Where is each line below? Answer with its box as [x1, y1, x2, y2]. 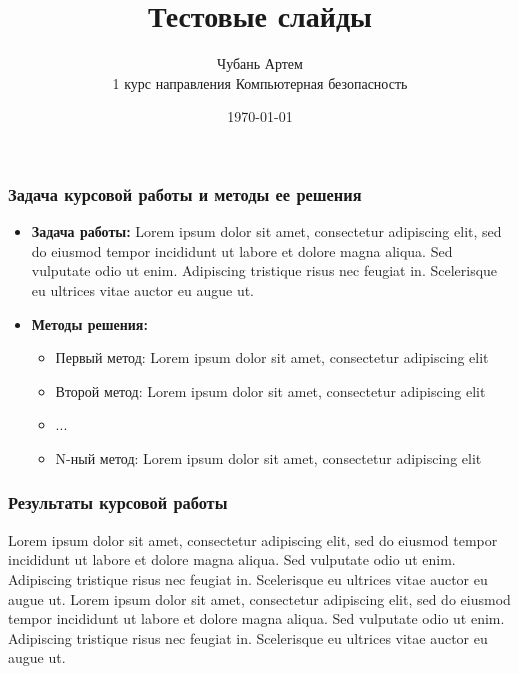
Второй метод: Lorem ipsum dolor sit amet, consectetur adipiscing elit [55, 380, 486, 401]
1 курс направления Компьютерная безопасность [112, 72, 408, 93]
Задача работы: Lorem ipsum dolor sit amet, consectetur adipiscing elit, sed [31, 221, 502, 242]
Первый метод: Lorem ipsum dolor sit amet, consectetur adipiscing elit [55, 347, 489, 368]
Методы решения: [31, 313, 148, 334]
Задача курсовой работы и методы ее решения [8, 181, 362, 206]
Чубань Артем [217, 53, 303, 74]
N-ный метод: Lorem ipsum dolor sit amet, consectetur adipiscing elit [55, 447, 482, 468]
